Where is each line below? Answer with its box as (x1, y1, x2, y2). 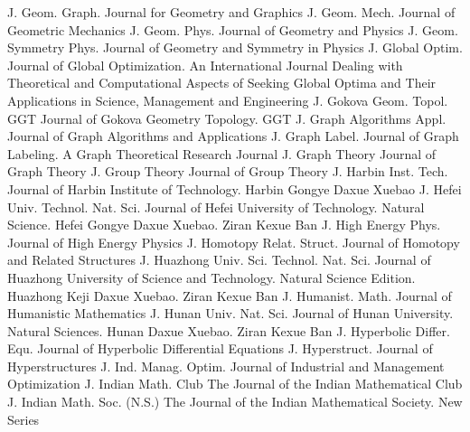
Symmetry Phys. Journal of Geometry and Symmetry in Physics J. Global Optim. (7, 38, 463, 57)
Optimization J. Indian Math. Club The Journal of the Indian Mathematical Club (7, 374, 463, 393)
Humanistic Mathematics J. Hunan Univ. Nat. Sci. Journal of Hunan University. (7, 304, 454, 323)
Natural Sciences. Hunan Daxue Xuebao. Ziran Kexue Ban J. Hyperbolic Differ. (7, 321, 450, 340)
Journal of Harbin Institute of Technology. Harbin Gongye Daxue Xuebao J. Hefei (7, 179, 462, 198)
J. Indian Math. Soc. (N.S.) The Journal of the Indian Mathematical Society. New (7, 392, 463, 411)
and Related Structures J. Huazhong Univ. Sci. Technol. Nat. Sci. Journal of (7, 250, 431, 269)
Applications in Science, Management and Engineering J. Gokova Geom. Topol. (7, 90, 448, 109)
